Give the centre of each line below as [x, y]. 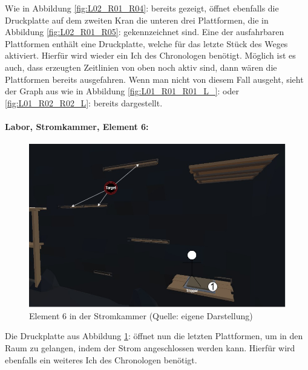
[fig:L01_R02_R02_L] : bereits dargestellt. [84, 102]
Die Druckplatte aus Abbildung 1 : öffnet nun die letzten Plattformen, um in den [154, 336]
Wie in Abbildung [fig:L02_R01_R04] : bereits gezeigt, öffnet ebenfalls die [142, 8]
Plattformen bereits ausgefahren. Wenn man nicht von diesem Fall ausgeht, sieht [154, 79]
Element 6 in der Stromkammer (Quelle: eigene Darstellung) [141, 315]
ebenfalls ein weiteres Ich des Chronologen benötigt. [101, 359]
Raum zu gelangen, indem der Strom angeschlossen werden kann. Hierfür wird [150, 347]
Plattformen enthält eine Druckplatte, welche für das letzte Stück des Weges [146, 43]
